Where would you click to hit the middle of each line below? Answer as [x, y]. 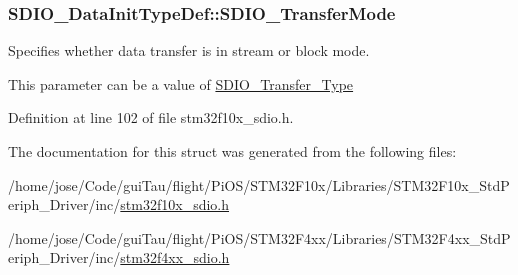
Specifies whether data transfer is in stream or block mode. [189, 50]
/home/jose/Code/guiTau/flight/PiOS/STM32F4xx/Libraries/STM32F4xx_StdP [259, 237]
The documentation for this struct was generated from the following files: [232, 151]
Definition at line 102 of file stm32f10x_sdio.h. [151, 117]
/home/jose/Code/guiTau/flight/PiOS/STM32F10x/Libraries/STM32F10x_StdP [259, 184]
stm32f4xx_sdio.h [175, 257]
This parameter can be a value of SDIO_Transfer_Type [181, 83]
